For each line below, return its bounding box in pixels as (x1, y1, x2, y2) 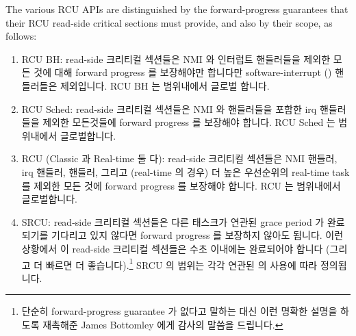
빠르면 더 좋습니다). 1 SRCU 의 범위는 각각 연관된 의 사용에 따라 (45, 255, 318, 272)
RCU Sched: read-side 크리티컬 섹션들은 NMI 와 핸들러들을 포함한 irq (21, 101, 317, 116)
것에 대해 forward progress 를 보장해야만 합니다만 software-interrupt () (34, 65, 332, 79)
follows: (5, 29, 37, 43)
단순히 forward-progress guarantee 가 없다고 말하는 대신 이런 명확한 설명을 (21, 304, 338, 318)
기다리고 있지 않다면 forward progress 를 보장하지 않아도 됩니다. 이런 (51, 228, 344, 242)
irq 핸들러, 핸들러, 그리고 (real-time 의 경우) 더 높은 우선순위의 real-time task (21, 164, 350, 179)
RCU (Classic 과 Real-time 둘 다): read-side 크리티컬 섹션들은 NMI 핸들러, (21, 151, 338, 166)
